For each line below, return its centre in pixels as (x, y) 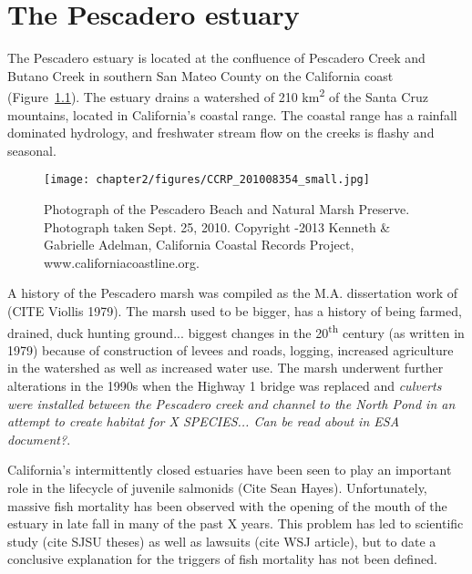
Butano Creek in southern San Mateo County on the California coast (200, 75)
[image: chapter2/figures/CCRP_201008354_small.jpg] (207, 180)
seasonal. (32, 150)
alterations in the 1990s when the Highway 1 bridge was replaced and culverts (225, 385)
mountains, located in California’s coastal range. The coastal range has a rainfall (232, 114)
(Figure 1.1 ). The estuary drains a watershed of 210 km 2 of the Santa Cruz (218, 95)
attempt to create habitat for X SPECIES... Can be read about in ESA (204, 421)
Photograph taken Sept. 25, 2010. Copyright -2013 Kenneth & (217, 226)
